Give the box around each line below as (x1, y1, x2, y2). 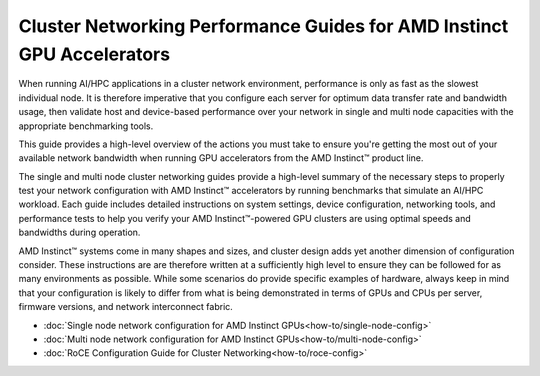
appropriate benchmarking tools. (18, 120, 154, 132)
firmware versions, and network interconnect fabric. (18, 301, 234, 313)
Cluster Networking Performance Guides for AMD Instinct (18, 15, 509, 37)
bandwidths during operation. (18, 226, 141, 239)
